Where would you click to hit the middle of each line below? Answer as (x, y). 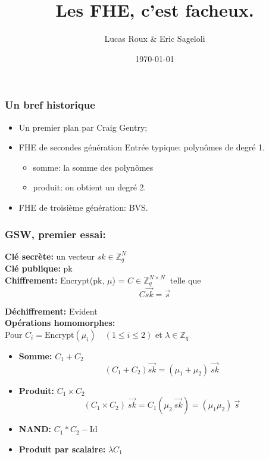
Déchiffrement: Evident (51, 311)
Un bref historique (50, 105)
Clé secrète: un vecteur (50, 256)
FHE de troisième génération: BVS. (83, 207)
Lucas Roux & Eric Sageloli (155, 38)
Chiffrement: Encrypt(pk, (55, 280)
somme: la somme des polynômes (93, 167)
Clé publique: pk (39, 268)
